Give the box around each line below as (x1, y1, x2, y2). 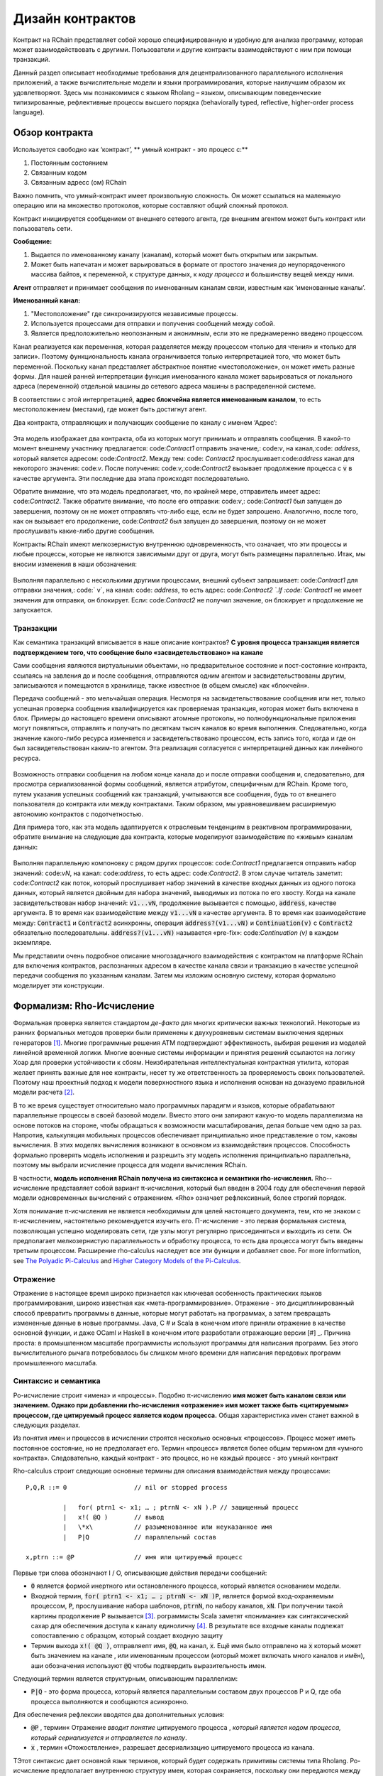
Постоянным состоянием (30, 158, 109, 167)
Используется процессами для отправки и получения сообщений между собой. (30, 320, 276, 328)
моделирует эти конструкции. (13, 981, 104, 990)
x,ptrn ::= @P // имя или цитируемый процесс (26, 1553, 243, 1561)
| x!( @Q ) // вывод (62, 1513, 165, 1522)
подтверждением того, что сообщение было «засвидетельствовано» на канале (13, 648, 264, 656)
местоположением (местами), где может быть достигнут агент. (13, 405, 207, 413)
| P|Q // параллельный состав (62, 1533, 216, 1541)
